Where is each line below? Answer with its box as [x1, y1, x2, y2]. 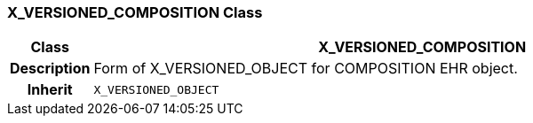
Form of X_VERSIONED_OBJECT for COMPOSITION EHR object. [93, 59, 518, 78]
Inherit [27, 81, 73, 99]
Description [10, 59, 91, 78]
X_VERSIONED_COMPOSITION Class [7, 4, 263, 21]
